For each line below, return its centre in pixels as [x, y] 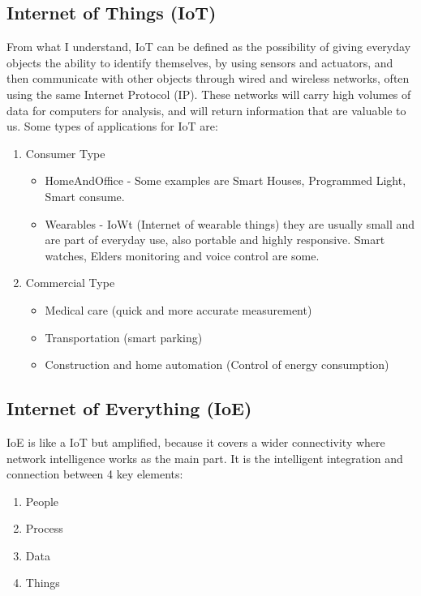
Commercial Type [70, 283]
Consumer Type [65, 153]
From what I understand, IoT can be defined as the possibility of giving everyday [209, 47]
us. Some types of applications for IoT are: [112, 126]
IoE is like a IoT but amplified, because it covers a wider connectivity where [196, 442]
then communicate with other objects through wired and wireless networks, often [208, 78]
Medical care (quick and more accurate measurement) [178, 309]
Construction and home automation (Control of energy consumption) [217, 364]
